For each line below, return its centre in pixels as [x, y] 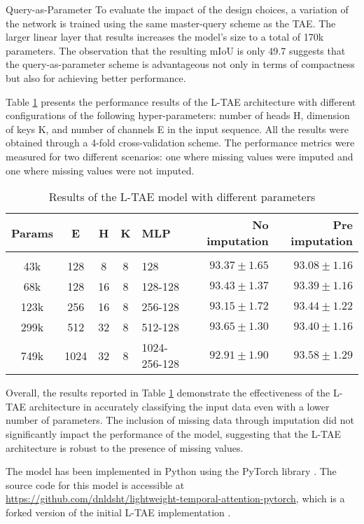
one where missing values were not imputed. [100, 170]
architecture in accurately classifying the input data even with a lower [179, 406]
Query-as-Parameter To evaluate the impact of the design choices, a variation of [177, 9]
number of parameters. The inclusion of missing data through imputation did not [180, 420]
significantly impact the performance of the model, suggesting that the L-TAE [174, 433]
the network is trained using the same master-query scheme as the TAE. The [171, 23]
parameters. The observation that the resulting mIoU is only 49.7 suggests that [176, 50]
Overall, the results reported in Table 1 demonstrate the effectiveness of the [168, 393]
